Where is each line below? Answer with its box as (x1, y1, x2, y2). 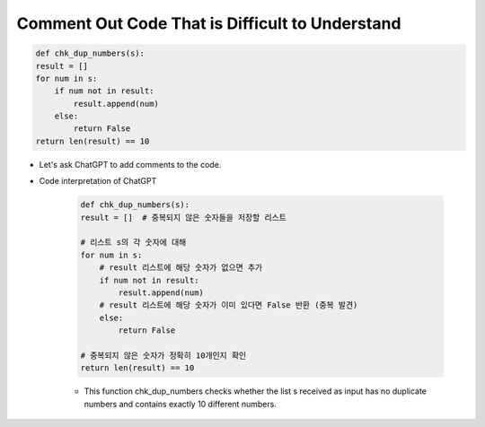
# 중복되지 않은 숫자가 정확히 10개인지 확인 (80, 350, 247, 361)
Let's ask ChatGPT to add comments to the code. (39, 159, 222, 170)
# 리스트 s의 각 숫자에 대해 (80, 238, 187, 248)
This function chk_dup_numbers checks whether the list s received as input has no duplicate (84, 386, 427, 396)
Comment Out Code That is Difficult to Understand (16, 13, 401, 33)
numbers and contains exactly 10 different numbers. (84, 398, 278, 409)
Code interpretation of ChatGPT (39, 176, 157, 187)
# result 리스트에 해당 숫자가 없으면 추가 (99, 263, 263, 273)
